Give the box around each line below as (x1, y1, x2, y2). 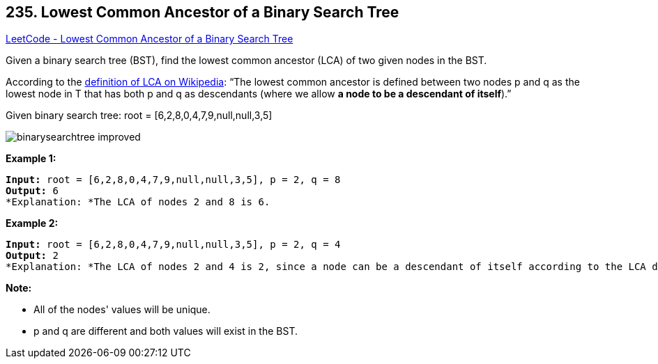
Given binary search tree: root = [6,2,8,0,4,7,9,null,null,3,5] (6, 109, 273, 122)
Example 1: (6, 152, 56, 165)
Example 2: (6, 217, 59, 230)
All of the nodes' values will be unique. (33, 303, 211, 316)
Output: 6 (6, 185, 59, 197)
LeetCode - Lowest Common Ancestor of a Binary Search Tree (6, 33, 293, 45)
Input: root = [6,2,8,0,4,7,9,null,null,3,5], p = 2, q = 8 (6, 174, 341, 186)
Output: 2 (6, 250, 59, 262)
